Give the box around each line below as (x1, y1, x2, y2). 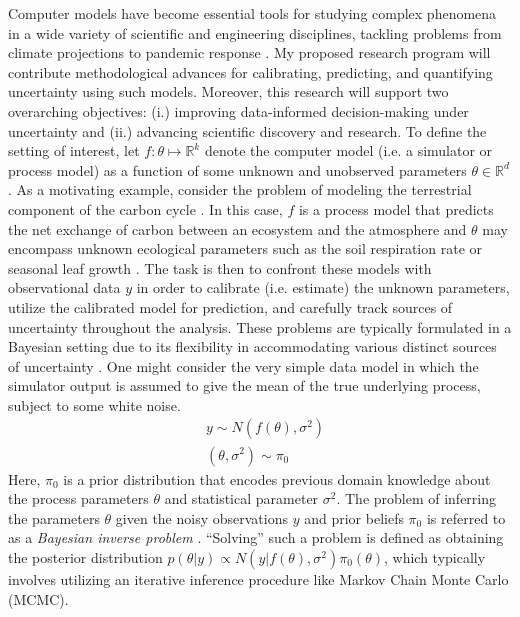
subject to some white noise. (8, 394, 181, 415)
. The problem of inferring (336, 488, 497, 509)
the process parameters (8, 488, 149, 509)
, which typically (383, 546, 486, 567)
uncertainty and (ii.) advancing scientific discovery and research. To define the (8, 120, 487, 141)
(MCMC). (8, 588, 69, 609)
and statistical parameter (164, 488, 319, 509)
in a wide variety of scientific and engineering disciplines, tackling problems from (8, 22, 502, 43)
